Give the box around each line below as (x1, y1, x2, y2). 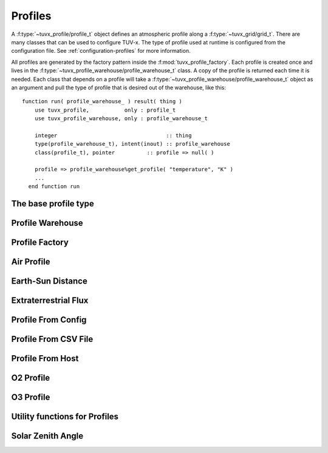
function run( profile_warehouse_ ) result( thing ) (22, 98, 182, 105)
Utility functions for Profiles (11, 412, 118, 422)
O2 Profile (11, 373, 50, 383)
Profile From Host (11, 353, 79, 364)
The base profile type (11, 199, 94, 209)
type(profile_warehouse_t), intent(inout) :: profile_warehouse (34, 140, 230, 148)
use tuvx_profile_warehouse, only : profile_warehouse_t (34, 115, 208, 122)
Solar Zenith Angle (11, 431, 84, 441)
